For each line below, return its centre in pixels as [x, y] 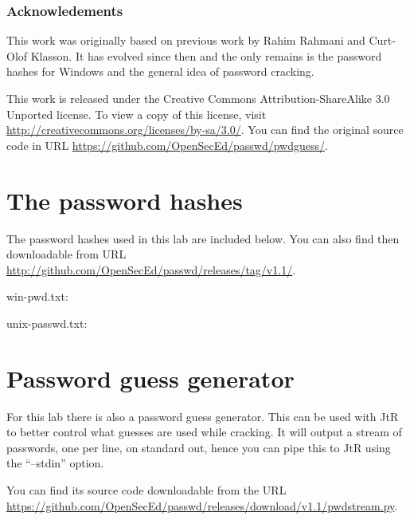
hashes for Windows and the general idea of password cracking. [160, 71]
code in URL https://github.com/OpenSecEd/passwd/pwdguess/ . [167, 145]
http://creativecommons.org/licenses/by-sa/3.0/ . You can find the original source [205, 130]
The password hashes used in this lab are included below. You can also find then [203, 238]
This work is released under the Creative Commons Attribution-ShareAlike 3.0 [198, 98]
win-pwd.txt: [37, 296]
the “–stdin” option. [55, 463]
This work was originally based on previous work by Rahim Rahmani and [186, 40]
